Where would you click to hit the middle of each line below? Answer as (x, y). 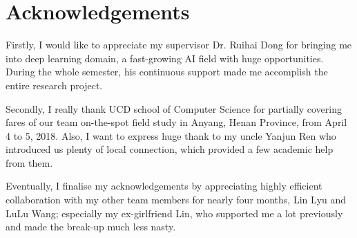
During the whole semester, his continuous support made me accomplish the (167, 72)
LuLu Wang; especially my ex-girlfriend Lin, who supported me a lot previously (174, 213)
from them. (29, 162)
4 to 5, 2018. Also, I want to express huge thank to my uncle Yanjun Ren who (171, 135)
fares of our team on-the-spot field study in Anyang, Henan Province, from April (176, 122)
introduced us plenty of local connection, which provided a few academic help (170, 149)
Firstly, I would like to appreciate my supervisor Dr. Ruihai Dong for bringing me (179, 45)
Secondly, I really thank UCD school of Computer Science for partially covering (174, 108)
